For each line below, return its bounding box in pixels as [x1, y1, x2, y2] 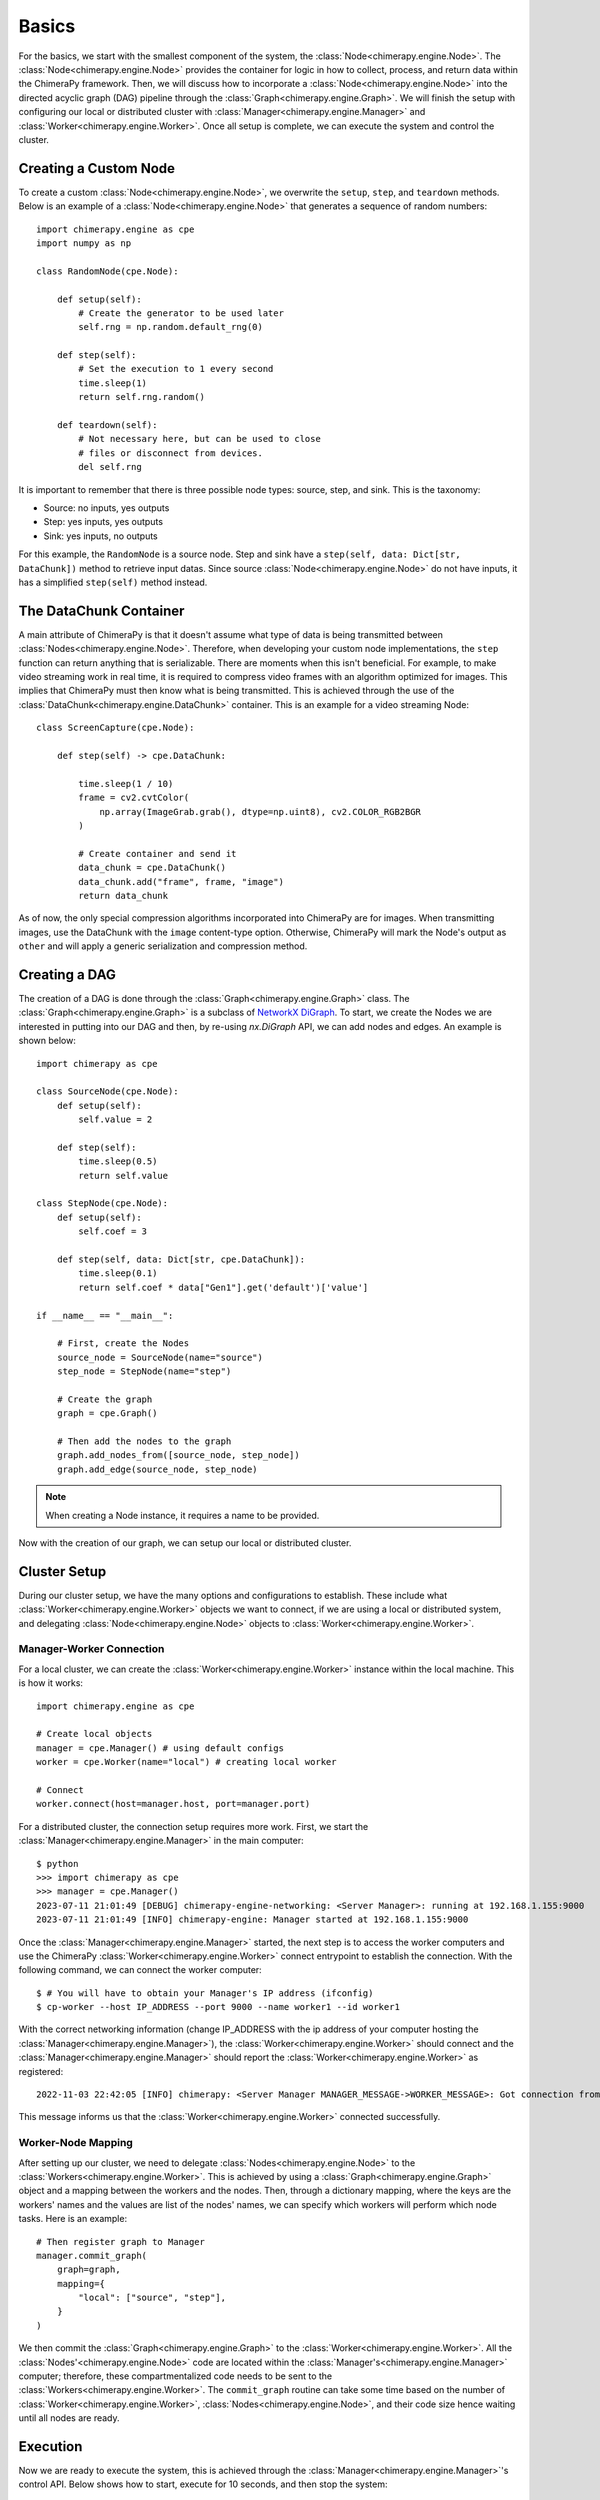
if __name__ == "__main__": [36, 1310, 174, 1321]
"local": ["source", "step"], [78, 2292, 227, 2304]
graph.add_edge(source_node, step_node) [56, 1463, 259, 1475]
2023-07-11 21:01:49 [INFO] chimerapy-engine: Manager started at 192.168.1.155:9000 [36, 1914, 469, 1925]
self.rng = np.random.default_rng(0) [78, 321, 264, 333]
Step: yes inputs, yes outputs [43, 516, 164, 528]
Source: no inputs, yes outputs [43, 502, 170, 514]
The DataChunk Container [18, 602, 185, 619]
